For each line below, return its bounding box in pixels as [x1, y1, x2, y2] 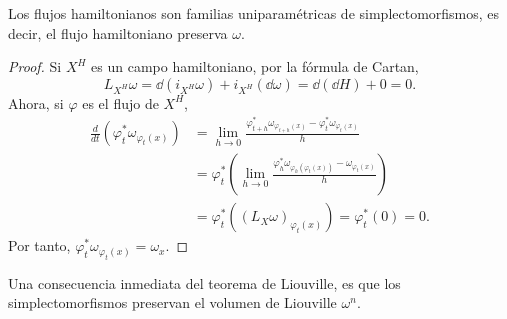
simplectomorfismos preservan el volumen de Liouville [8, 292, 337, 313]
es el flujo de [82, 92, 159, 113]
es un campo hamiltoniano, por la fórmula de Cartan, [91, 56, 419, 77]
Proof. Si [8, 56, 62, 77]
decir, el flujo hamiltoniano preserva [8, 22, 228, 43]
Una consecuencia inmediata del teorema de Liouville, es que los [8, 272, 401, 293]
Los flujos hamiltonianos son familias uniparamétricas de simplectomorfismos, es [8, 3, 500, 23]
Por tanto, [8, 235, 71, 256]
